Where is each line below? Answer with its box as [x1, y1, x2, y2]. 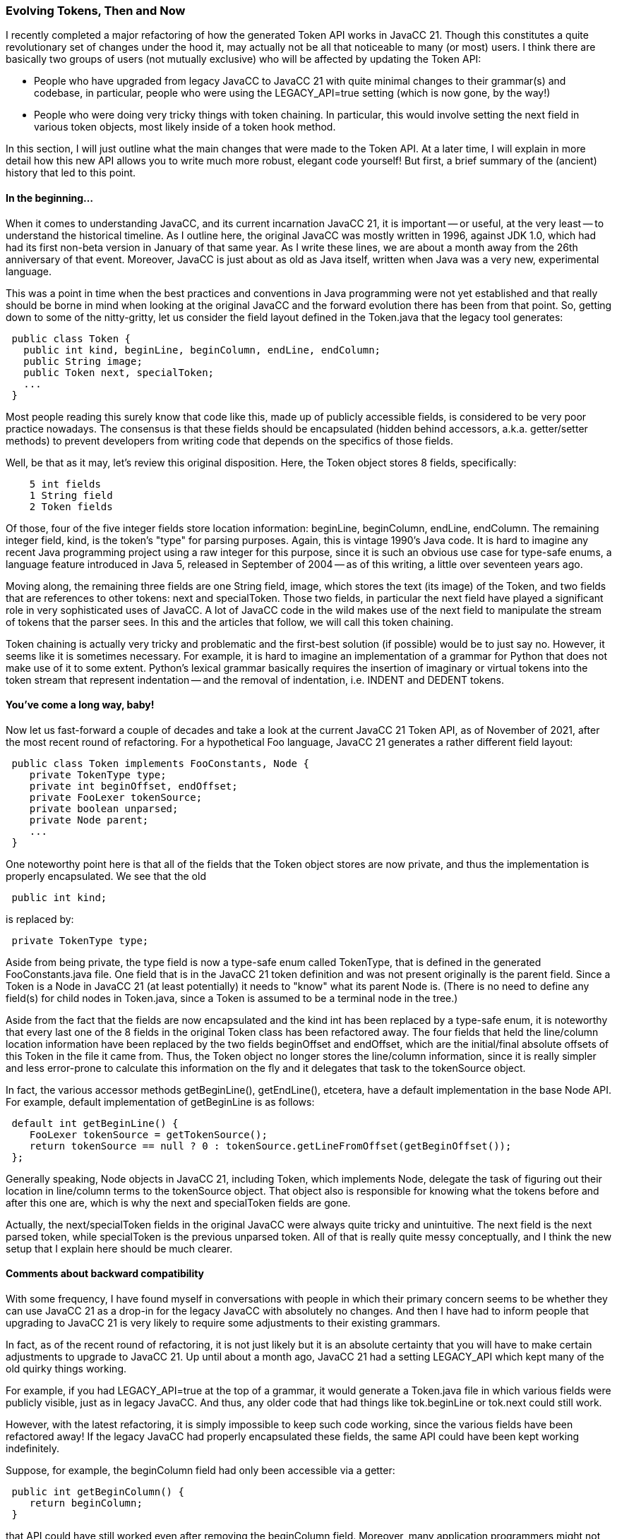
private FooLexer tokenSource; [29, 791, 203, 803]
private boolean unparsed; [29, 802, 179, 814]
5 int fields [29, 478, 101, 490]
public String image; [23, 355, 143, 367]
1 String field [29, 489, 113, 501]
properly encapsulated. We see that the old [6, 869, 206, 882]
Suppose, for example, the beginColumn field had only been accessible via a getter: [6, 1464, 395, 1477]
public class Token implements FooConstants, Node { [11, 757, 309, 769]
